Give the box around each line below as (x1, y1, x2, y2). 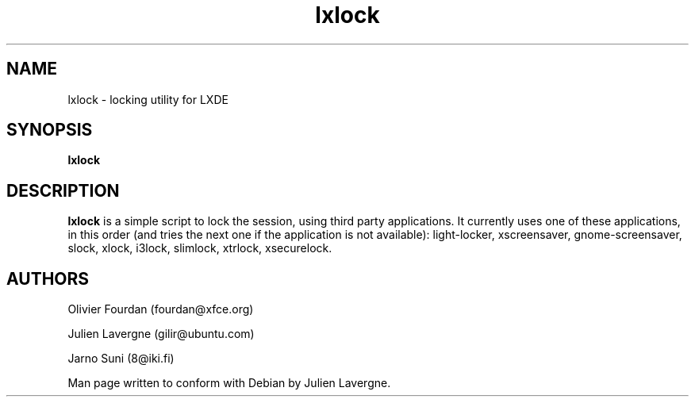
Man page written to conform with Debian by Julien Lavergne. (67, 376, 391, 390)
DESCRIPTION (6, 180, 120, 201)
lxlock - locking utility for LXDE (67, 92, 228, 106)
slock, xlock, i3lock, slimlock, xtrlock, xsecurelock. (67, 241, 332, 255)
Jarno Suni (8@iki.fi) (67, 351, 175, 366)
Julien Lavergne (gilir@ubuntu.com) (67, 327, 255, 341)
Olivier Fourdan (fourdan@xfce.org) (67, 302, 254, 317)
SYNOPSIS (6, 120, 93, 140)
